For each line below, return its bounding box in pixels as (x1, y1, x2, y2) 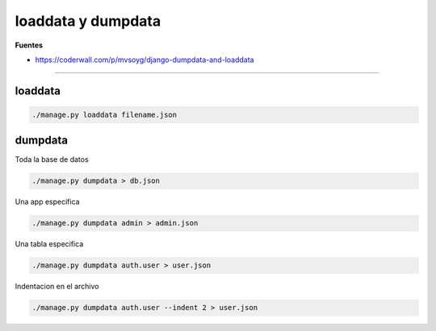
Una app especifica (15, 197, 80, 207)
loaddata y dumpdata (15, 12, 161, 30)
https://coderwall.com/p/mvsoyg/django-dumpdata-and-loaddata (35, 55, 254, 64)
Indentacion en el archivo (15, 282, 99, 292)
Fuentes (15, 40, 44, 50)
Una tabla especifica (15, 239, 84, 249)
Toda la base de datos (15, 155, 89, 164)
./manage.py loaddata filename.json (31, 110, 178, 119)
